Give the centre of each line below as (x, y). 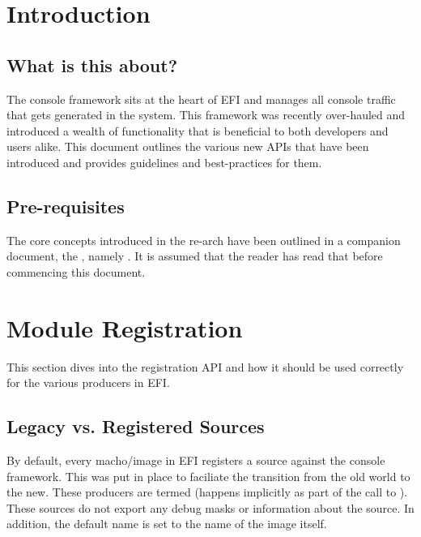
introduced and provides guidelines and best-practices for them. (164, 162)
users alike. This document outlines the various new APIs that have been (188, 146)
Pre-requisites (66, 206)
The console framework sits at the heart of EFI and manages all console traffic (201, 99)
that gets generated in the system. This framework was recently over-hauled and (206, 115)
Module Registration (125, 327)
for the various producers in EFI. (88, 382)
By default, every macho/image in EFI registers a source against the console (196, 460)
